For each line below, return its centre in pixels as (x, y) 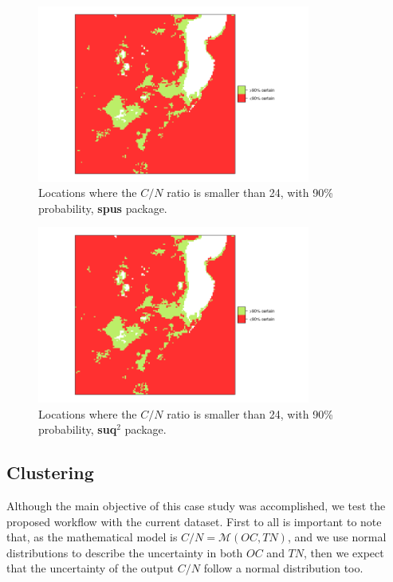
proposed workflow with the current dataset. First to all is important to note (194, 521)
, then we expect (344, 552)
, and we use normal (337, 537)
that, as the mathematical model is (92, 537)
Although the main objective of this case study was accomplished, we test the (196, 505)
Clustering (50, 472)
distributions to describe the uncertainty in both (125, 552)
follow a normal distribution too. (283, 568)
